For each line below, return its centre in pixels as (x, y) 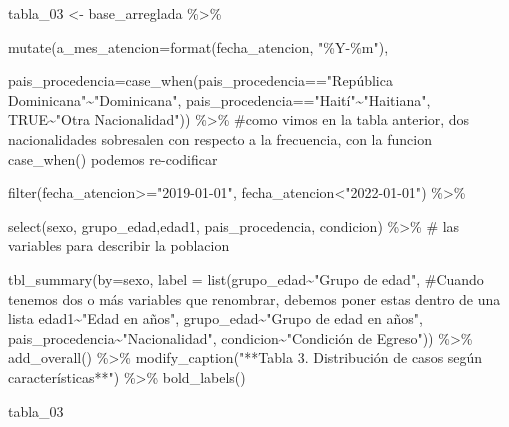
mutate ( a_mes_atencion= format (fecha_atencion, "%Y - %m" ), (198, 46)
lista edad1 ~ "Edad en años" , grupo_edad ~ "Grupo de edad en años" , (215, 318)
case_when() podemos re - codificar (113, 158)
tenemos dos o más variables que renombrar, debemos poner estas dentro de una (254, 298)
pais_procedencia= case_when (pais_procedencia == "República (200, 80)
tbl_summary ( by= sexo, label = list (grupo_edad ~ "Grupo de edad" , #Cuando (246, 278)
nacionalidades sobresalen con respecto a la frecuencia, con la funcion (220, 138)
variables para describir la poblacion (119, 245)
